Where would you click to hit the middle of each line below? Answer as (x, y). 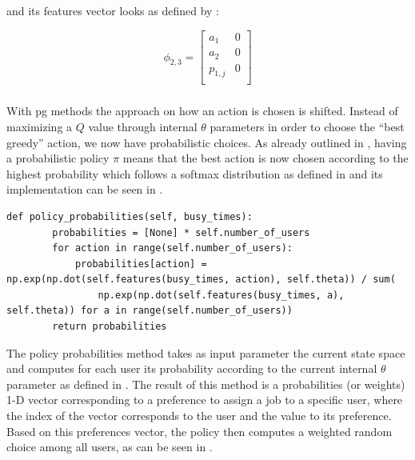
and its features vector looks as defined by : (113, 10)
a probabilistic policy (58, 158)
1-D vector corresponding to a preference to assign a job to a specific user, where (205, 400)
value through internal (143, 126)
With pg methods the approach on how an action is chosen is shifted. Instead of (202, 111)
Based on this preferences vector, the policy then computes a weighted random (200, 431)
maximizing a (40, 126)
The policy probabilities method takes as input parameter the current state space (206, 352)
